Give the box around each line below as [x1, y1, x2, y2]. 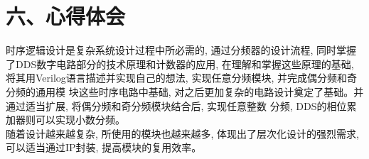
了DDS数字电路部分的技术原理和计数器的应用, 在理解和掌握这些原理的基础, [6, 56, 354, 71]
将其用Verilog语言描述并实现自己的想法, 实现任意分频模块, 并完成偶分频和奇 [6, 70, 357, 85]
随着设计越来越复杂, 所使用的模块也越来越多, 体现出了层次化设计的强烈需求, [6, 126, 359, 141]
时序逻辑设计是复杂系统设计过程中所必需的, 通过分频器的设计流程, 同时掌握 [6, 43, 357, 57]
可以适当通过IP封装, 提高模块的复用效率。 [6, 140, 202, 155]
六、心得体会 [6, 1, 126, 31]
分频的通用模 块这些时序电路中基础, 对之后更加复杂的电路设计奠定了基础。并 [6, 84, 364, 99]
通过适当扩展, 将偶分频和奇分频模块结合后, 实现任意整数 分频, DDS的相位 [6, 98, 347, 113]
